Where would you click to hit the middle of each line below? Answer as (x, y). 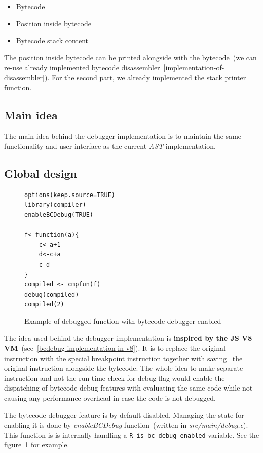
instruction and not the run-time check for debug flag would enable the (115, 378)
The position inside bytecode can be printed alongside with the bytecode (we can (130, 57)
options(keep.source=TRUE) (70, 195)
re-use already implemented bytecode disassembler (82, 67)
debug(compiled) (52, 294)
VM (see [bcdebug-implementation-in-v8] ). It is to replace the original (115, 348)
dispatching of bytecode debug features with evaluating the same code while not (128, 388)
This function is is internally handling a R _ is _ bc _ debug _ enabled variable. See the (132, 434)
